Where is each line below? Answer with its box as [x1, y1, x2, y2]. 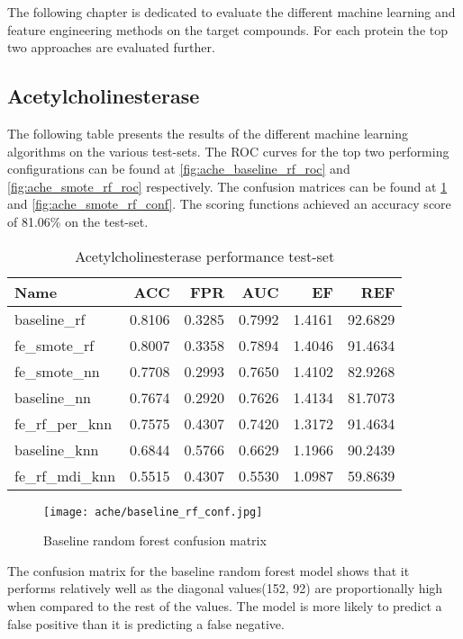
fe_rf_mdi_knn [14, 464, 116, 486]
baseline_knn [14, 438, 99, 460]
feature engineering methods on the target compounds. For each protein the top [7, 20, 449, 39]
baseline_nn [14, 386, 91, 408]
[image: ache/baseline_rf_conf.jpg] [43, 505, 263, 518]
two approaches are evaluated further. [7, 38, 215, 57]
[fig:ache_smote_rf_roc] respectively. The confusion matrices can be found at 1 [7, 176, 448, 195]
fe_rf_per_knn [14, 412, 113, 434]
